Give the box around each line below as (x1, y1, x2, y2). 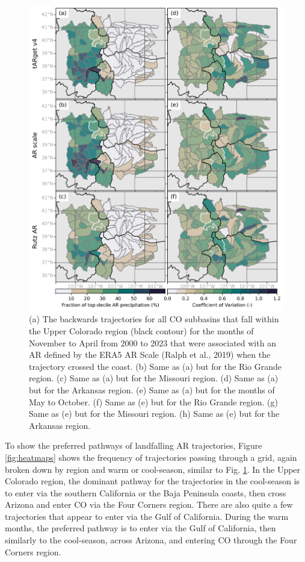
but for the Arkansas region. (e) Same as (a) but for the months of (29, 383, 275, 396)
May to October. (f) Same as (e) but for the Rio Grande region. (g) (29, 395, 278, 408)
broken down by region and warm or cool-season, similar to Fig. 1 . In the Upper (5, 463, 301, 475)
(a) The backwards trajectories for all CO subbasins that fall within (29, 313, 279, 325)
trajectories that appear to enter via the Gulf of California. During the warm (5, 510, 289, 522)
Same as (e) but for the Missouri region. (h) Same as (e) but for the (29, 407, 280, 420)
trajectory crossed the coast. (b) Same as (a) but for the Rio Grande (29, 360, 282, 372)
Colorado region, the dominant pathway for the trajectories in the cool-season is (5, 475, 300, 487)
